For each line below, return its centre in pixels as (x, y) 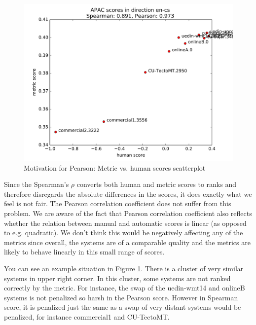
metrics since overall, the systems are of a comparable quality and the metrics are (127, 242)
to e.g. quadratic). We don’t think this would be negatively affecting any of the (124, 233)
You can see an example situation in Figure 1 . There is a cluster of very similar (124, 268)
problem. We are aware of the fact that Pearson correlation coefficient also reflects (128, 213)
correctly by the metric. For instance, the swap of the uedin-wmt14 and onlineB (125, 288)
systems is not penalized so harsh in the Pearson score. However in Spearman (121, 297)
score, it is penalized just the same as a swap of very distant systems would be (123, 307)
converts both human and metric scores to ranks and (156, 184)
